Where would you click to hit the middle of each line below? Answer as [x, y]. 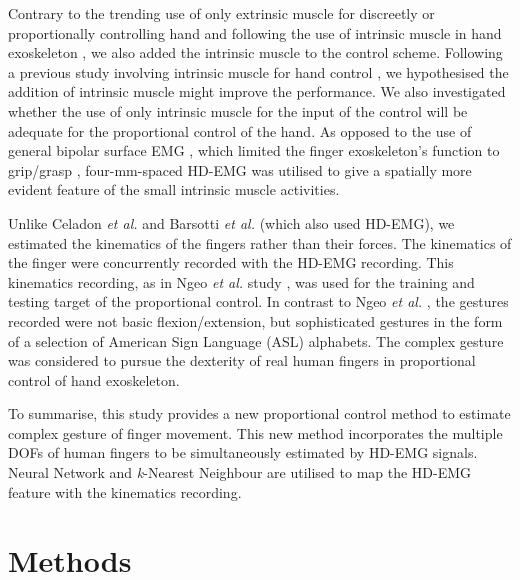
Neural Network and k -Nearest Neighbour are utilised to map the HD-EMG [240, 472]
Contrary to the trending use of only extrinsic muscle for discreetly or [221, 13]
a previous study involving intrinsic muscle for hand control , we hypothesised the [258, 71]
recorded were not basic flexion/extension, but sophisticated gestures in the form [255, 320]
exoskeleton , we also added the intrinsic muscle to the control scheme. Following [255, 52]
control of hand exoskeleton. [94, 379]
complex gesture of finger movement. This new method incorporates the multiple [255, 432]
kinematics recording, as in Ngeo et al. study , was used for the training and [241, 281]
